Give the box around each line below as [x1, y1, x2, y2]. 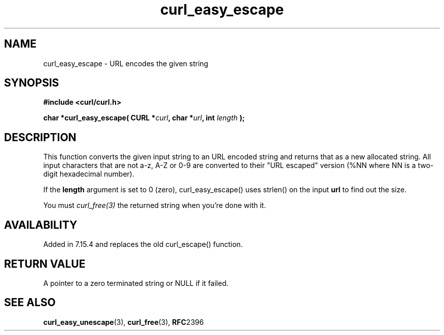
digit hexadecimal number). [43, 170, 135, 179]
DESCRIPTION [4, 131, 77, 144]
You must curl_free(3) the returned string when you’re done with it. [43, 201, 266, 210]
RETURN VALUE [4, 257, 86, 270]
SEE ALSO [4, 296, 56, 309]
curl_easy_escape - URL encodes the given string [43, 59, 208, 68]
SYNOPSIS [4, 76, 59, 90]
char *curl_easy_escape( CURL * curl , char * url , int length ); [43, 113, 245, 122]
